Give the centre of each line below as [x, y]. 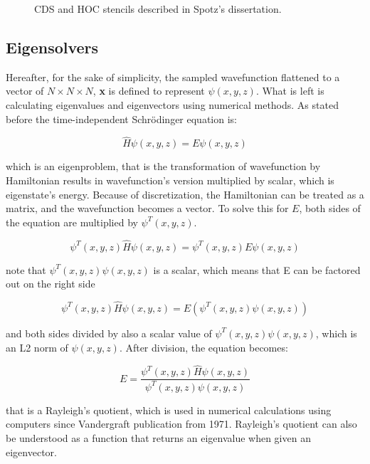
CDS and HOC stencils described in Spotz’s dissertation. [158, 9]
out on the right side [51, 284]
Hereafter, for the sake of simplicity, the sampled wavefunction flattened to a [173, 77]
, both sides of [330, 208]
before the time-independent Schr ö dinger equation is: [121, 118]
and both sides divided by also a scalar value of [109, 333]
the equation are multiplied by [72, 222]
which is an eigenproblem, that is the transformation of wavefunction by [163, 166]
